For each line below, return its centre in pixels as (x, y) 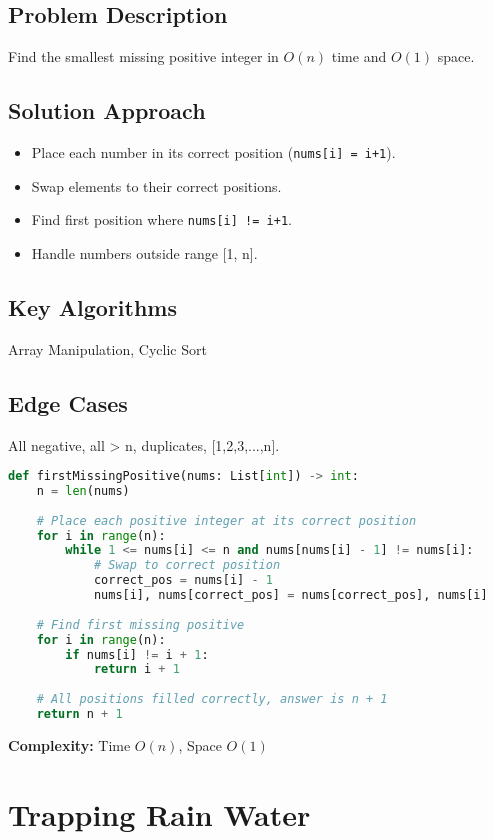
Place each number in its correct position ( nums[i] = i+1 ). (213, 152)
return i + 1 (136, 669)
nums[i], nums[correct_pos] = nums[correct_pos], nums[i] (290, 595)
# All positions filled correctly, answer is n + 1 (212, 699)
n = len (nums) (83, 490)
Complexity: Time (69, 744)
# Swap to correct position (187, 565)
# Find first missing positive (140, 624)
